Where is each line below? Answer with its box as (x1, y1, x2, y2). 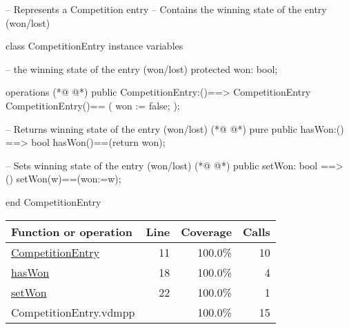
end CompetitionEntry (6, 194, 101, 209)
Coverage (181, 223, 232, 240)
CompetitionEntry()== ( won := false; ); (6, 98, 180, 112)
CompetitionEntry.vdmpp (11, 304, 135, 320)
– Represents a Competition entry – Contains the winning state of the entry (6, 2, 327, 16)
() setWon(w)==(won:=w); (6, 171, 121, 186)
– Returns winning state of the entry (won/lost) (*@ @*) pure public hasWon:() (6, 121, 344, 136)
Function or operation (11, 223, 132, 240)
